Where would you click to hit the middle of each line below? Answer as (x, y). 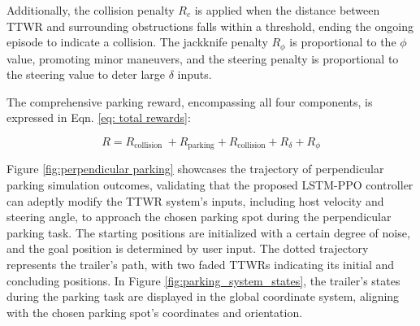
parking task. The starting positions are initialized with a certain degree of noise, (208, 232)
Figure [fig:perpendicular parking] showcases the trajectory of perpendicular (195, 169)
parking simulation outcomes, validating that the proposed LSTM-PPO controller (210, 185)
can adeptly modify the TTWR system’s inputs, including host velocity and (195, 200)
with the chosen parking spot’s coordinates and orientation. (155, 312)
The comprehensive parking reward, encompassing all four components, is (190, 101)
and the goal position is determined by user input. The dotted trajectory (188, 248)
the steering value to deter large (86, 74)
